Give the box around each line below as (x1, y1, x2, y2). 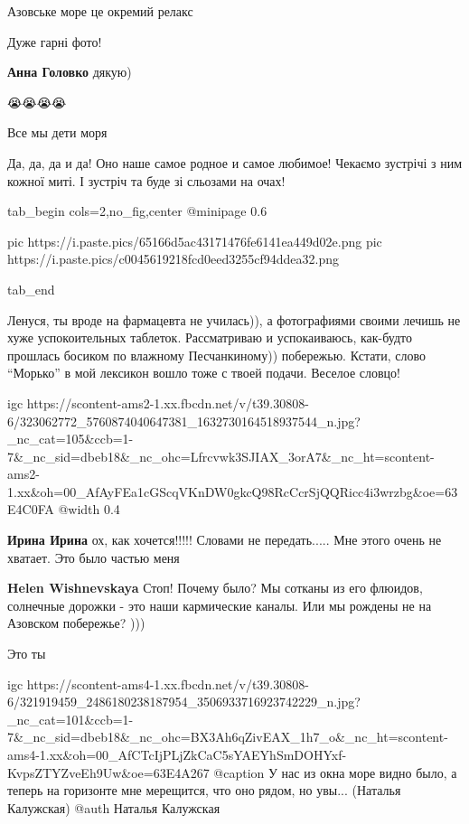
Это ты (7, 644, 46, 663)
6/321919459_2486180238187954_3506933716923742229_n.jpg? (7, 692, 361, 711)
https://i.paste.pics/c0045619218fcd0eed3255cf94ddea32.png (7, 249, 339, 268)
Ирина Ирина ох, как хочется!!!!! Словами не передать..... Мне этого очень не (7, 530, 442, 549)
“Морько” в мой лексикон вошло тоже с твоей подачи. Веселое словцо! (7, 363, 400, 382)
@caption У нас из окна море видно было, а (213, 763, 457, 782)
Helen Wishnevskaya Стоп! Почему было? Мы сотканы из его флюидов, (7, 578, 423, 597)
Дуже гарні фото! (7, 32, 102, 51)
